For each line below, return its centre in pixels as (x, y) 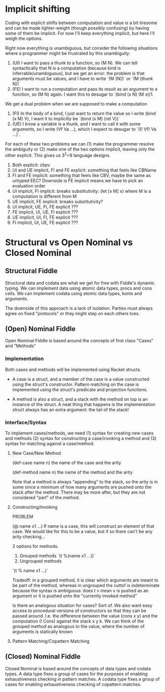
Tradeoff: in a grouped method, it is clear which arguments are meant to (85, 580)
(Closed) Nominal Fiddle (43, 657)
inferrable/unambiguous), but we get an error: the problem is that (78, 73)
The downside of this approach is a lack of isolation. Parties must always (79, 308)
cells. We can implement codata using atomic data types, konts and (74, 293)
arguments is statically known (42, 632)
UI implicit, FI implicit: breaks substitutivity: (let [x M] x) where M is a (82, 191)
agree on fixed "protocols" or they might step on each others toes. (73, 313)
